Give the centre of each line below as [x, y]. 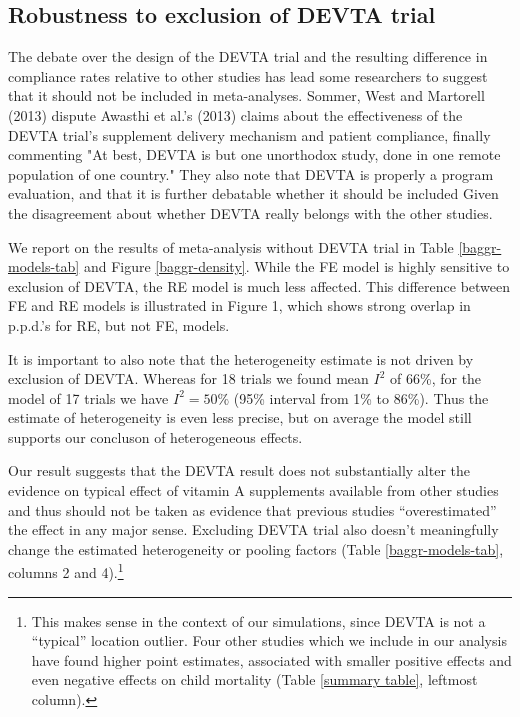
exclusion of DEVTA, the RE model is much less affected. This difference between [259, 285]
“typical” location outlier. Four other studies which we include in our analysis [269, 640]
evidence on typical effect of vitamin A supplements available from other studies [253, 490]
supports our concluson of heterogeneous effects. [155, 436]
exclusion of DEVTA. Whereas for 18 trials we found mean [188, 378]
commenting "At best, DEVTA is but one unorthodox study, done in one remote [254, 154]
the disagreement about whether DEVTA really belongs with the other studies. [250, 212]
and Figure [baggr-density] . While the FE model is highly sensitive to [296, 266]
